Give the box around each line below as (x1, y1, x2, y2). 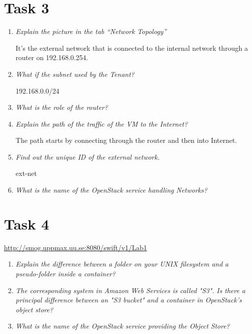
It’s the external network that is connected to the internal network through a (15, 42, 248, 53)
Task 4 (4, 213, 49, 234)
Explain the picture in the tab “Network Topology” (15, 26, 167, 36)
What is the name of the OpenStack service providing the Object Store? (15, 321, 230, 331)
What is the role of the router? (15, 102, 108, 112)
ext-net (15, 168, 37, 178)
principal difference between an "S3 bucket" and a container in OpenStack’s (15, 295, 242, 305)
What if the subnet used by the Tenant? (15, 68, 134, 79)
